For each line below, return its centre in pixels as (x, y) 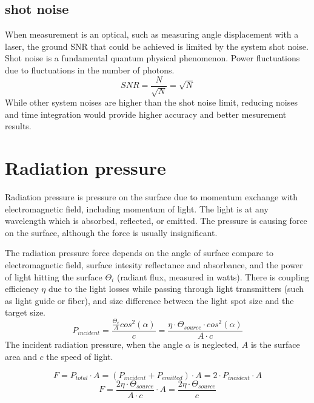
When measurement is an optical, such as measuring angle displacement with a (152, 34)
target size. (25, 312)
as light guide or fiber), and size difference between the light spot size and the (149, 300)
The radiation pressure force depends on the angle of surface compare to (139, 253)
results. (18, 126)
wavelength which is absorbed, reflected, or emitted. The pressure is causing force (156, 221)
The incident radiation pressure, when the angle (94, 344)
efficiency (22, 289)
